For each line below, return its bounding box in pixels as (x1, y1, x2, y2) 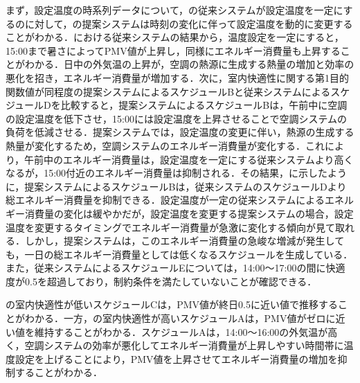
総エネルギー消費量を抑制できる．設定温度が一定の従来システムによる (6, 193, 325, 207)
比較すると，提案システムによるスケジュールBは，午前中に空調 (60, 98, 348, 112)
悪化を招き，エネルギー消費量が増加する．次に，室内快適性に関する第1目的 (6, 70, 349, 84)
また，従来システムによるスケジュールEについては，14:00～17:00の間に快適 (6, 260, 345, 275)
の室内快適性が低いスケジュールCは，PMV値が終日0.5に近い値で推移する (6, 297, 338, 312)
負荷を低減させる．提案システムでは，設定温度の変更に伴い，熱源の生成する (6, 125, 354, 139)
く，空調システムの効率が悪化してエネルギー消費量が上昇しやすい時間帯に (6, 338, 344, 353)
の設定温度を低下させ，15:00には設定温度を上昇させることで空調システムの (6, 111, 348, 125)
